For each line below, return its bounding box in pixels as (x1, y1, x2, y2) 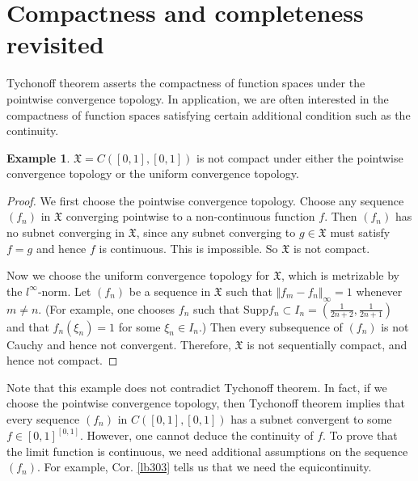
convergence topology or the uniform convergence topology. (6, 165, 299, 182)
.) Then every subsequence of (198, 318, 343, 335)
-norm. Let (37, 282, 91, 299)
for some (118, 318, 161, 335)
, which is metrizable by (281, 267, 399, 284)
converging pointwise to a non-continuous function (65, 208, 315, 225)
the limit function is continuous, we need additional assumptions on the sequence (6, 442, 408, 459)
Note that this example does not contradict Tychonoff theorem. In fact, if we (6, 378, 387, 395)
